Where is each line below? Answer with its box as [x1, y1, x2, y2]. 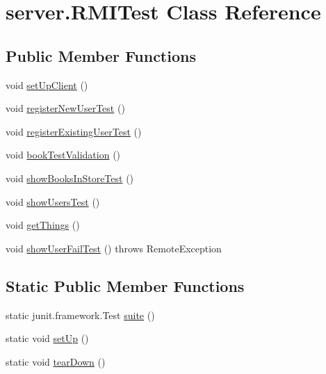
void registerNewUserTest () [6, 101, 125, 115]
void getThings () [6, 218, 80, 232]
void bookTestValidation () [6, 147, 121, 162]
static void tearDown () [6, 354, 106, 368]
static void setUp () [6, 331, 89, 345]
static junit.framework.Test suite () [6, 307, 155, 322]
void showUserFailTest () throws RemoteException [6, 241, 222, 255]
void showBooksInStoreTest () [6, 170, 134, 185]
